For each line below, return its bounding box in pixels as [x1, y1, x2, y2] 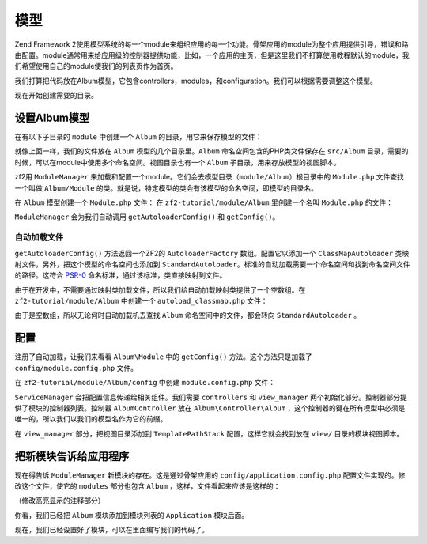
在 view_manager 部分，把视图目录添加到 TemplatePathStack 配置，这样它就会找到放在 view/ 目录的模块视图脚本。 [14, 429, 404, 438]
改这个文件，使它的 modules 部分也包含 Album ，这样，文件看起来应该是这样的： [14, 482, 281, 490]
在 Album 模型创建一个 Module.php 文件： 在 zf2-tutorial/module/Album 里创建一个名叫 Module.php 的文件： [14, 198, 393, 207]
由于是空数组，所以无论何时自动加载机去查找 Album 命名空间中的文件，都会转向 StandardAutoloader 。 [14, 311, 361, 320]
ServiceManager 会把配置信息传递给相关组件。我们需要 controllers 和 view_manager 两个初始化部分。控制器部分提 [14, 392, 407, 402]
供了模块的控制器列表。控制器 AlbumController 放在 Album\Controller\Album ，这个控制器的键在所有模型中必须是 [14, 403, 406, 413]
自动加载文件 [14, 232, 64, 243]
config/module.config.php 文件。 [14, 363, 138, 372]
